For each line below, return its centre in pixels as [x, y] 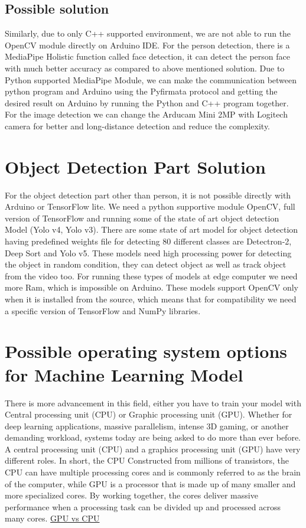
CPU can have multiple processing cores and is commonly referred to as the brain [153, 472]
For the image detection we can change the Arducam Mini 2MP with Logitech [146, 114]
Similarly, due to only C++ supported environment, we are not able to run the [148, 33]
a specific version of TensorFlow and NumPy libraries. [103, 310]
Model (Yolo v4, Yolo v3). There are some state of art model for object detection [152, 229]
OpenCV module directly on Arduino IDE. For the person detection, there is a [147, 45]
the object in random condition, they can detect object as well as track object [146, 264]
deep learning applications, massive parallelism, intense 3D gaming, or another [147, 426]
